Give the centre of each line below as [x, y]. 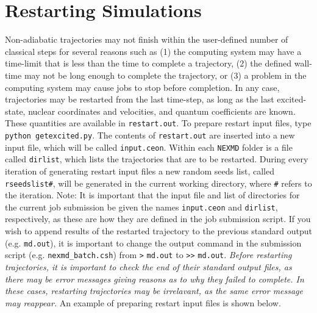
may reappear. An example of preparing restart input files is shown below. [143, 302]
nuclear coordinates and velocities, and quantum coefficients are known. [162, 111]
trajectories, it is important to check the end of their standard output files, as [148, 266]
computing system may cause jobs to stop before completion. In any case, [142, 87]
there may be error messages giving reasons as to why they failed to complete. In [155, 279]
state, [15, 111]
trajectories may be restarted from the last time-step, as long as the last [140, 99]
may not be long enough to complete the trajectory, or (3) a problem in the [165, 75]
